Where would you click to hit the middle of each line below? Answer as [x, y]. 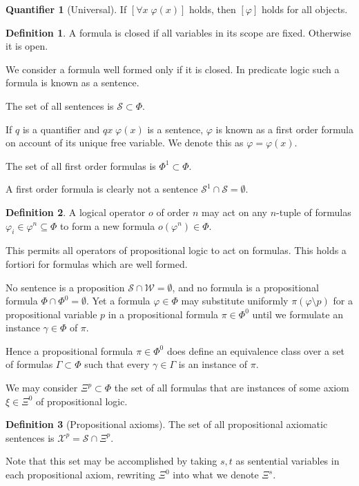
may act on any [234, 212]
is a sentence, [175, 129]
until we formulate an [298, 314]
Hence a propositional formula [69, 350]
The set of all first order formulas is [81, 165]
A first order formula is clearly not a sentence [102, 189]
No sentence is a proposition [65, 287]
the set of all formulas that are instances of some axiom [232, 388]
